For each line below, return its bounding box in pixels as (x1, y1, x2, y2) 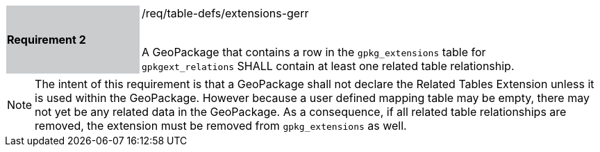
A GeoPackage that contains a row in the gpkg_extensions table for (142, 45, 486, 59)
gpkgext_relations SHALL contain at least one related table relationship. (142, 59, 515, 73)
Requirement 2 (7, 33, 86, 47)
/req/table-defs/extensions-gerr (142, 6, 309, 20)
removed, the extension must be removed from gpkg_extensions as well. (35, 119, 407, 133)
